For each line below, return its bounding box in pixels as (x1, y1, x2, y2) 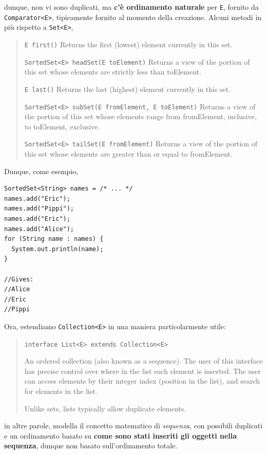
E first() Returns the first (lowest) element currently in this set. (24, 39, 233, 49)
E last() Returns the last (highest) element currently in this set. (24, 83, 231, 94)
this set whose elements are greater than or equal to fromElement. (24, 148, 233, 159)
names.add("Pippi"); (4, 205, 74, 213)
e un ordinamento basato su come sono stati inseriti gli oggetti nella (4, 430, 237, 441)
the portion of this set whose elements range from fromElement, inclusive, (24, 111, 257, 122)
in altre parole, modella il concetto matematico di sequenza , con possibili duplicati (4, 420, 263, 431)
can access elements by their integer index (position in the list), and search (24, 375, 260, 386)
